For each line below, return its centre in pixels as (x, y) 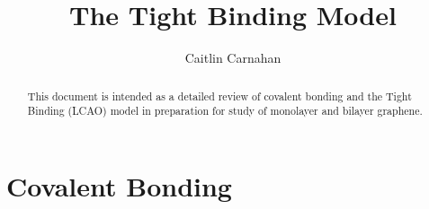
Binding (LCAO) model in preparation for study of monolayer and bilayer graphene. (225, 111)
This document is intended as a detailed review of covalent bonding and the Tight (219, 96)
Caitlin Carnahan (233, 58)
